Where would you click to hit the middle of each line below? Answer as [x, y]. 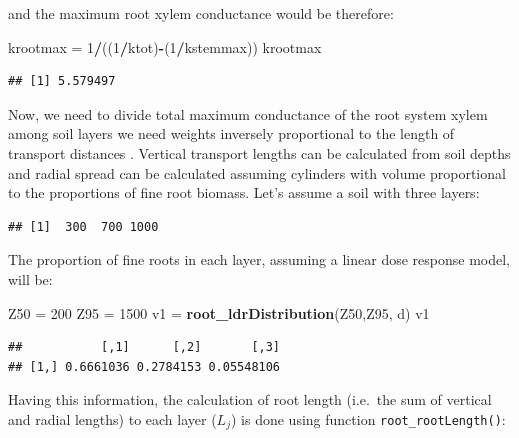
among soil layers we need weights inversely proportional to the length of [231, 133]
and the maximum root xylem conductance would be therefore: [201, 13]
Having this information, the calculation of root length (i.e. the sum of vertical [250, 399]
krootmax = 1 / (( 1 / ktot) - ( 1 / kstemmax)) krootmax [165, 46]
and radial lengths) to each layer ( [112, 418]
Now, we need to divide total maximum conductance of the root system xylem [248, 113]
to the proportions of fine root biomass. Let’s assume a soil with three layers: [244, 192]
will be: [30, 278]
